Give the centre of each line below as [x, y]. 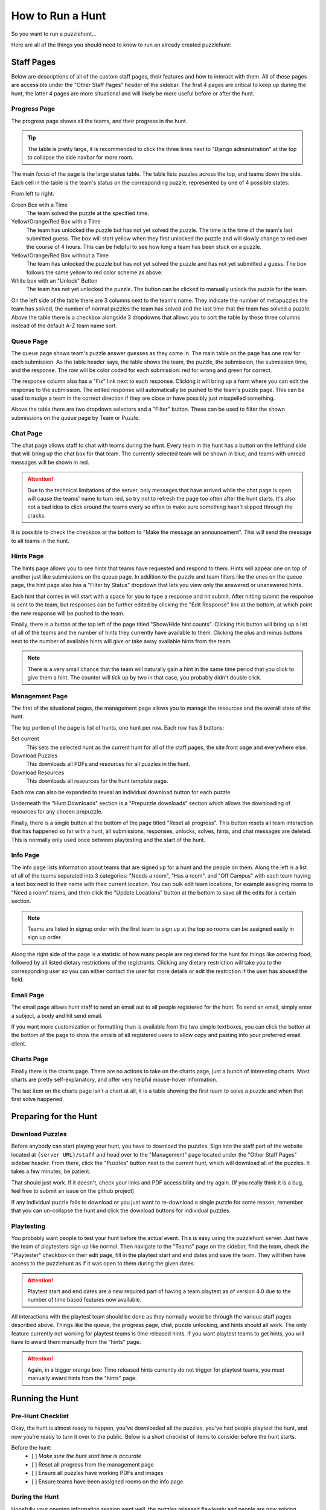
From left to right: [33, 194]
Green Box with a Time [40, 205]
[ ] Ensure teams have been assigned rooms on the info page [107, 1481]
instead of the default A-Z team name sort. [64, 326]
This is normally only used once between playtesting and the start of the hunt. [108, 840]
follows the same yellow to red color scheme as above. [94, 272]
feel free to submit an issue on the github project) [73, 1191]
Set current [25, 739]
